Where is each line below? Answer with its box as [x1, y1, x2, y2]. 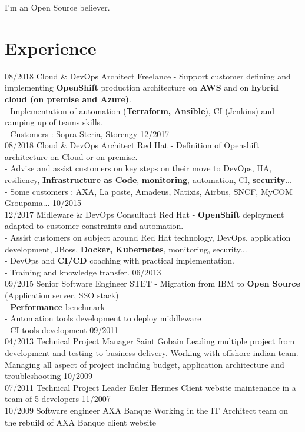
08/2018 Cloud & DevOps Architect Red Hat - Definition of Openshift [5, 139, 260, 151]
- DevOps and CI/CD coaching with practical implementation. [5, 254, 234, 267]
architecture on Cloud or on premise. [5, 150, 138, 162]
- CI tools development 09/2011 [5, 323, 119, 335]
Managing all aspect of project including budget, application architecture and [5, 358, 284, 370]
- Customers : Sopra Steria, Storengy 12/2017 [5, 127, 170, 139]
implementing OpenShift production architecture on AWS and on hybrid [5, 81, 279, 94]
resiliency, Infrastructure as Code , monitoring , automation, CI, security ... [5, 174, 292, 186]
